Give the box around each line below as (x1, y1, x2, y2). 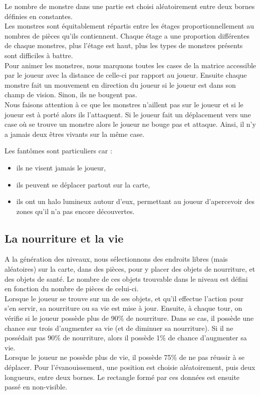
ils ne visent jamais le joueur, (16, 162, 106, 172)
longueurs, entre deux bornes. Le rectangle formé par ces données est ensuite (5, 371, 240, 382)
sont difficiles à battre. (5, 50, 73, 60)
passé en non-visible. (5, 381, 68, 392)
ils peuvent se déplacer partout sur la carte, (16, 179, 150, 189)
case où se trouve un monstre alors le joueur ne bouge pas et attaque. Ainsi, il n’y (5, 119, 256, 129)
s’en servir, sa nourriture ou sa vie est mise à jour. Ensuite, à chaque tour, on (5, 303, 242, 313)
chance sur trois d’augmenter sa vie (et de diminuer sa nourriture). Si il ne (5, 322, 233, 333)
